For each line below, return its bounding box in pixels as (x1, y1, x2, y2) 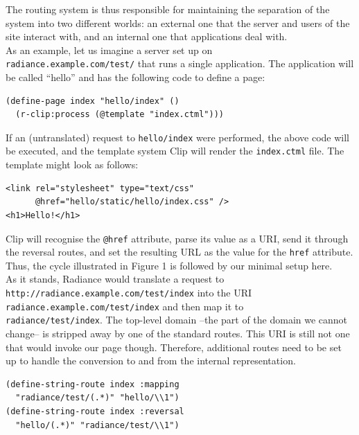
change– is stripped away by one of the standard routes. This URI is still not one (6, 326, 350, 340)
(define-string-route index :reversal (6, 406, 184, 416)
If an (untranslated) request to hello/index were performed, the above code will (6, 130, 349, 144)
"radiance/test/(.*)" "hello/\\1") (15, 393, 179, 403)
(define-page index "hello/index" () (6, 96, 179, 106)
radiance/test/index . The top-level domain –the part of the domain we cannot (6, 312, 348, 327)
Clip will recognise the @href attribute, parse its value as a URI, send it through (6, 231, 349, 245)
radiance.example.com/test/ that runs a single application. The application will (6, 56, 354, 71)
